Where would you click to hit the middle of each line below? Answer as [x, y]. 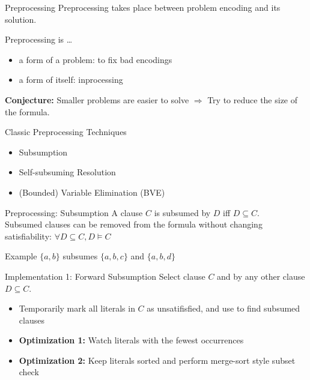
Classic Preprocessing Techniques [66, 132]
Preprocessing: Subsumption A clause [74, 212]
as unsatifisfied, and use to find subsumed [223, 308]
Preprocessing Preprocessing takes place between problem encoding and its [143, 7]
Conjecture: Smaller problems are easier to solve [97, 99]
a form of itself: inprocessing [71, 80]
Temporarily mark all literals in [77, 308]
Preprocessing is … [39, 39]
